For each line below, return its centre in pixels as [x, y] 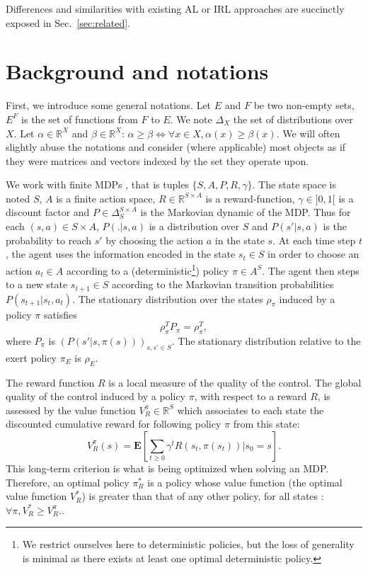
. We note [191, 119]
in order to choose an [314, 254]
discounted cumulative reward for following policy [114, 424]
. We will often [308, 133]
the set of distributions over [293, 119]
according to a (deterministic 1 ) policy [148, 269]
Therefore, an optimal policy [68, 482]
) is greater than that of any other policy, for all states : [203, 496]
